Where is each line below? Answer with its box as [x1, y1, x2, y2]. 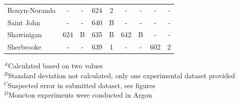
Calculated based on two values [8, 60, 103, 71]
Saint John [7, 17, 40, 27]
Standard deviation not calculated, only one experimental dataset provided [8, 70, 235, 80]
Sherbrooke [7, 42, 42, 52]
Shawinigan [7, 29, 42, 40]
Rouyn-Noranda [7, 4, 56, 15]
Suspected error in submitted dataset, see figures [7, 80, 155, 90]
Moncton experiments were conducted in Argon [8, 90, 152, 100]
